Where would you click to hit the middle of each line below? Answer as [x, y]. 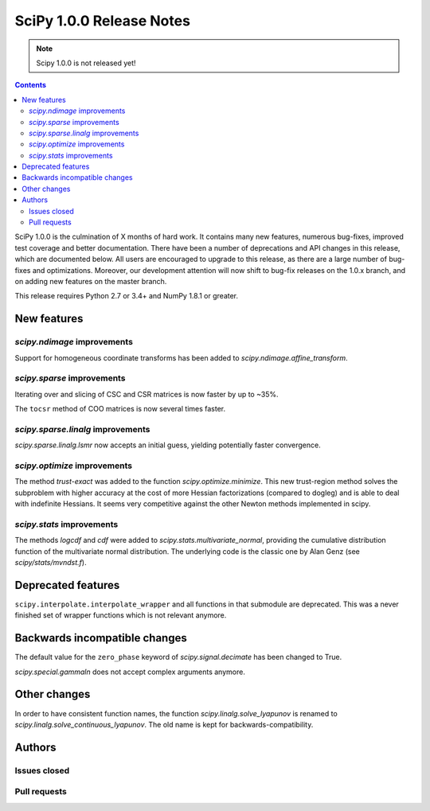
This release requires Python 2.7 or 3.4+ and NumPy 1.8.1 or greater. [127, 296]
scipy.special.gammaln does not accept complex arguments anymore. [130, 672]
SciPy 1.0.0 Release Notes [103, 21]
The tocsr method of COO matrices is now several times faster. [120, 409]
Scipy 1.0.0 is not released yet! [86, 63]
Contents [31, 85]
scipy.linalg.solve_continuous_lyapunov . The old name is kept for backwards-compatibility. [164, 724]
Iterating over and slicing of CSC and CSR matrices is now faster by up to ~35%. [147, 394]
